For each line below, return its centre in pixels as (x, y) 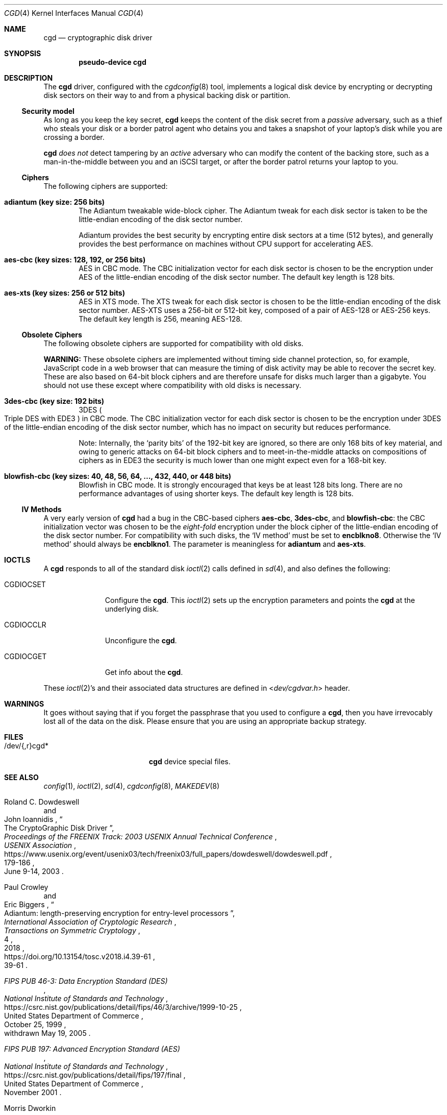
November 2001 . (33, 1092)
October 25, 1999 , (35, 1024)
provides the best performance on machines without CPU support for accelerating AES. (226, 244)
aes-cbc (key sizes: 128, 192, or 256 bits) (75, 260)
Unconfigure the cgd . (141, 640)
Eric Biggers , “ (29, 904)
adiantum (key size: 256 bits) (55, 202)
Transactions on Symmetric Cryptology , (72, 930)
